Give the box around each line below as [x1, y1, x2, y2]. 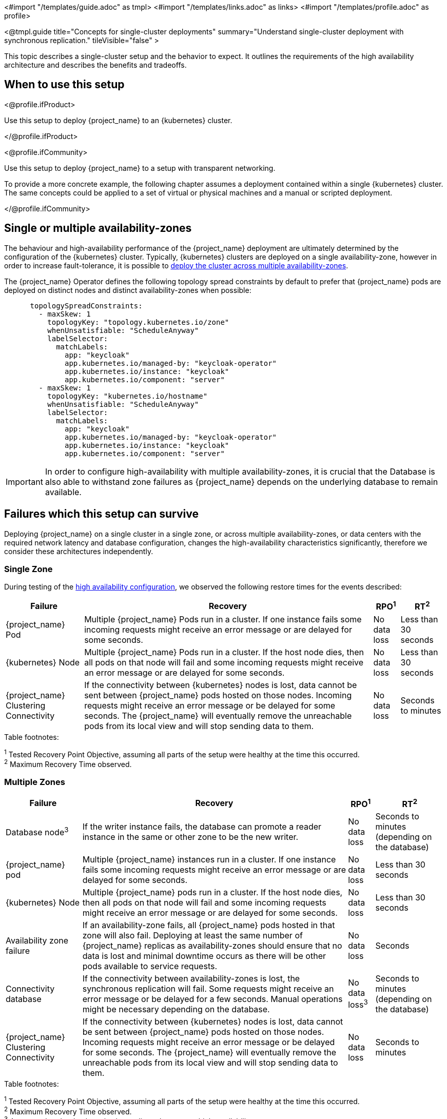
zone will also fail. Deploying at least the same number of [82, 930, 303, 940]
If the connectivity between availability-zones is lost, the [82, 973, 300, 984]
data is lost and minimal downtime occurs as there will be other [82, 951, 326, 961]
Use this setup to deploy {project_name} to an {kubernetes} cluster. [4, 115, 232, 125]
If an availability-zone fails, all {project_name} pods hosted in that [82, 920, 335, 930]
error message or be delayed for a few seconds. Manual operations [82, 994, 343, 1004]
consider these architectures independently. [4, 546, 153, 556]
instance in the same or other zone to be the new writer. [82, 832, 299, 842]
